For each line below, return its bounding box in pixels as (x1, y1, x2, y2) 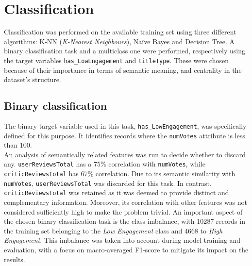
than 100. (4, 140, 32, 150)
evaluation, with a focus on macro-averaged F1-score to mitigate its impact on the (4, 245, 249, 255)
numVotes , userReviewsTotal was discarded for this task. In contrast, (4, 178, 212, 188)
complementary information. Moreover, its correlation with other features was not (4, 197, 248, 207)
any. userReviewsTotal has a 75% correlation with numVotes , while (4, 159, 206, 169)
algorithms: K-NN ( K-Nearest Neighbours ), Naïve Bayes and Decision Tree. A (4, 36, 235, 46)
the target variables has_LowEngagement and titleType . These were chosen (4, 55, 229, 65)
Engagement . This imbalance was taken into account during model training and (4, 235, 241, 245)
